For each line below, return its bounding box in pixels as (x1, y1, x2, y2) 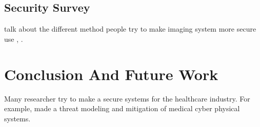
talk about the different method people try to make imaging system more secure (4, 23, 256, 34)
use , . (4, 33, 23, 44)
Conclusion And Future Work (4, 63, 218, 84)
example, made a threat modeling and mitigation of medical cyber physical (4, 103, 240, 114)
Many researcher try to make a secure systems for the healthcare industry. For (4, 93, 250, 104)
